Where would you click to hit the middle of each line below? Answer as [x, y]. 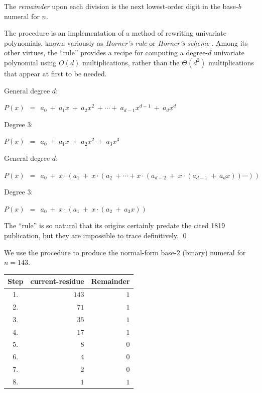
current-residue [57, 281]
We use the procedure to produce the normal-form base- [90, 252]
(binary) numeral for [214, 252]
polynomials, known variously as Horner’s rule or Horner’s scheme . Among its [126, 42]
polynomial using [30, 62]
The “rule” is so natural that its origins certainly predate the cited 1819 [115, 225]
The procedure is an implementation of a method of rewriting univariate [115, 33]
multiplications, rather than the [131, 62]
